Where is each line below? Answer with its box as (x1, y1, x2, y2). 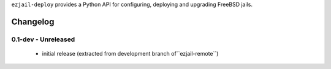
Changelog (11, 16, 55, 27)
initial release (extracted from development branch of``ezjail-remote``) (42, 50, 219, 57)
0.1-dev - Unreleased (11, 35, 75, 44)
